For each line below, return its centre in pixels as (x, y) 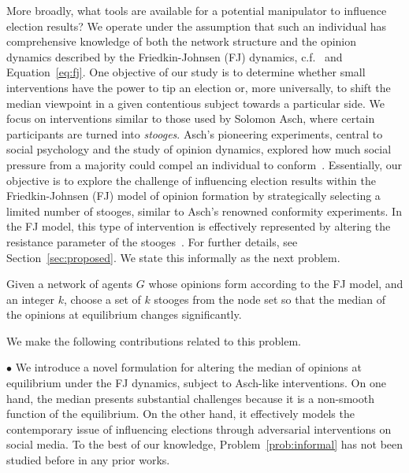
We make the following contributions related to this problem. (154, 340)
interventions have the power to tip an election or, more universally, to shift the (199, 87)
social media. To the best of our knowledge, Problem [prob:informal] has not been (205, 444)
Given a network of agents (70, 284)
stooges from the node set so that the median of (270, 299)
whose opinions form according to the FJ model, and (276, 284)
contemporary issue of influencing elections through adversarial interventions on (199, 429)
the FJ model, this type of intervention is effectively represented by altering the (199, 226)
